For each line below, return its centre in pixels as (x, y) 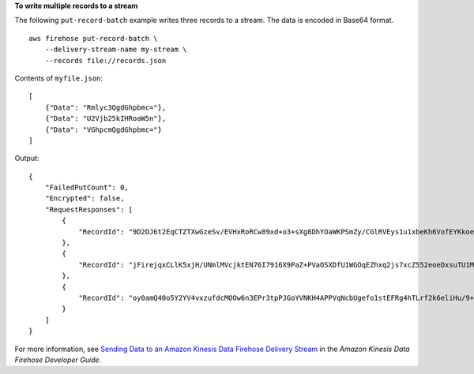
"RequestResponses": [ (89, 209)
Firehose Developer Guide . (58, 360)
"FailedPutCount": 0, (87, 188)
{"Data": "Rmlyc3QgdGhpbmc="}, (105, 107)
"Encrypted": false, (85, 198)
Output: (27, 159)
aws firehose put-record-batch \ (93, 38)
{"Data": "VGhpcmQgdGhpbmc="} (103, 129)
